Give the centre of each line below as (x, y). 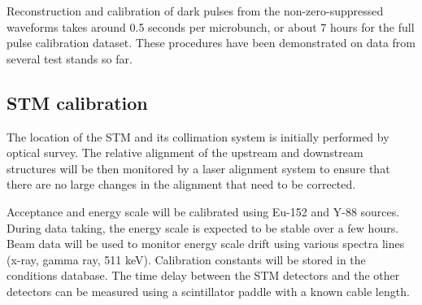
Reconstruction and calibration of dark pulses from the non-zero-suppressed (195, 11)
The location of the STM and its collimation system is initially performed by (198, 136)
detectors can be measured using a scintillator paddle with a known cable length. (208, 291)
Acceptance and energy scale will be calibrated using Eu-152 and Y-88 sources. (203, 211)
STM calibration (77, 102)
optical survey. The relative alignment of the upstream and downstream (185, 152)
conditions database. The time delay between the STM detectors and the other (203, 275)
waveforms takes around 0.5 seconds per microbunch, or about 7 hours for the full (211, 26)
